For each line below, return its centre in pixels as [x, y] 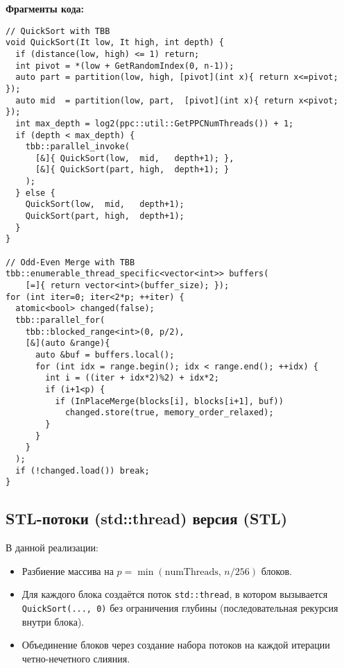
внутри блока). [53, 621]
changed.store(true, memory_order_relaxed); [169, 413]
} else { [35, 193]
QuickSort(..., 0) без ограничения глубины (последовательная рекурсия [180, 607]
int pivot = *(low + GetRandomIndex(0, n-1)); [125, 66]
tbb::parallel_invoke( [77, 147]
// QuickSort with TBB [58, 31]
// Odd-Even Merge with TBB [70, 262]
